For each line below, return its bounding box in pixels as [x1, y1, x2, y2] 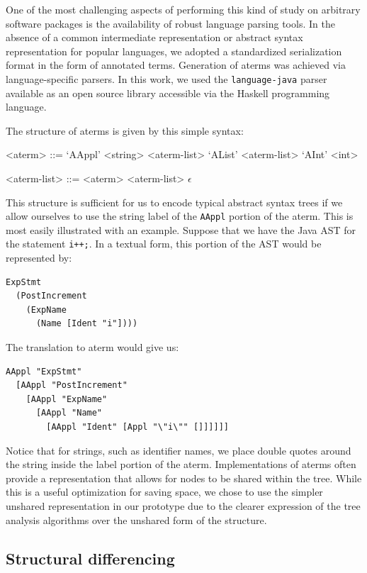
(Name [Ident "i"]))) [35, 318, 138, 329]
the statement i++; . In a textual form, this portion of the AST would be [6, 236, 322, 251]
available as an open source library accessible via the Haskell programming [6, 85, 330, 100]
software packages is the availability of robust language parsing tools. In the [6, 16, 335, 30]
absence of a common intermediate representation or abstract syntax [6, 30, 303, 45]
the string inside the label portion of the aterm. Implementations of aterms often [6, 457, 356, 472]
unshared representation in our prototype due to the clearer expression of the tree [6, 499, 361, 513]
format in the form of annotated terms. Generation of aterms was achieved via [6, 57, 346, 72]
